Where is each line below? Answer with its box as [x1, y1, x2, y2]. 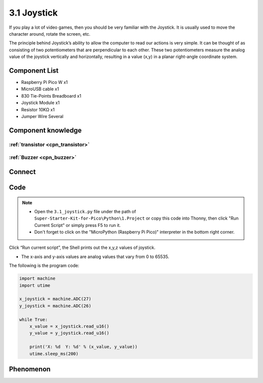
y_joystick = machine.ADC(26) [19, 303, 92, 308]
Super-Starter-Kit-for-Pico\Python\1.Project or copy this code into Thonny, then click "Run [34, 215, 239, 222]
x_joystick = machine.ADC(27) [19, 296, 92, 302]
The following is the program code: [9, 262, 79, 268]
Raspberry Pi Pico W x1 [21, 80, 68, 85]
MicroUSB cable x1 [21, 86, 59, 92]
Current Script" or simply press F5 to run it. [34, 222, 121, 228]
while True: [19, 317, 48, 322]
